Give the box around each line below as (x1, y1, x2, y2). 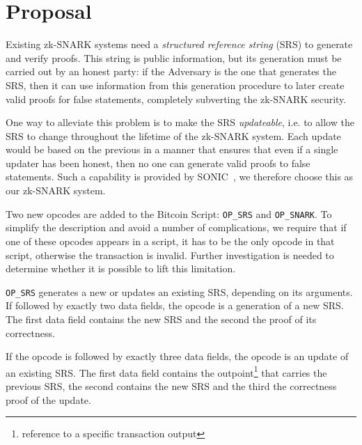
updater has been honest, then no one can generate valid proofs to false (6, 155, 310, 170)
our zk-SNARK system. (6, 183, 106, 198)
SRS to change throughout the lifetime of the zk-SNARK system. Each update (6, 128, 341, 143)
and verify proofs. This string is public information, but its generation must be (6, 50, 342, 65)
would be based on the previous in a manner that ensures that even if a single (6, 142, 338, 157)
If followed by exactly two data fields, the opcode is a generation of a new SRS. (6, 298, 344, 313)
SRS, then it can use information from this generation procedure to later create (6, 77, 345, 92)
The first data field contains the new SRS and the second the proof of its (6, 311, 317, 326)
